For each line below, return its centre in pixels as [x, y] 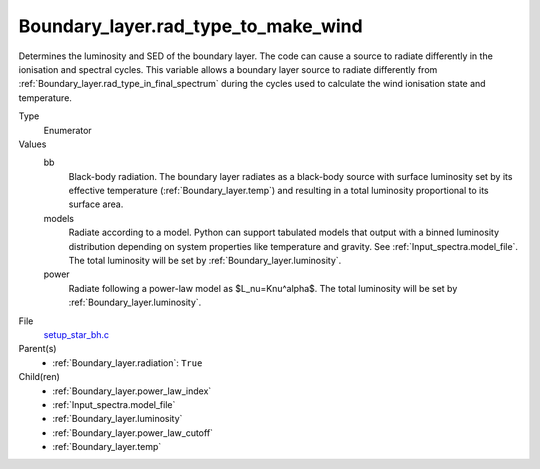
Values [32, 144]
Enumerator [67, 130]
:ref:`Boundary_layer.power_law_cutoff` [133, 432]
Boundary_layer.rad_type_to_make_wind [191, 26]
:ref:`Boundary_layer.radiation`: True [127, 362]
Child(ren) [39, 377]
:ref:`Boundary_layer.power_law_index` [132, 391]
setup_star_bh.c [76, 334]
